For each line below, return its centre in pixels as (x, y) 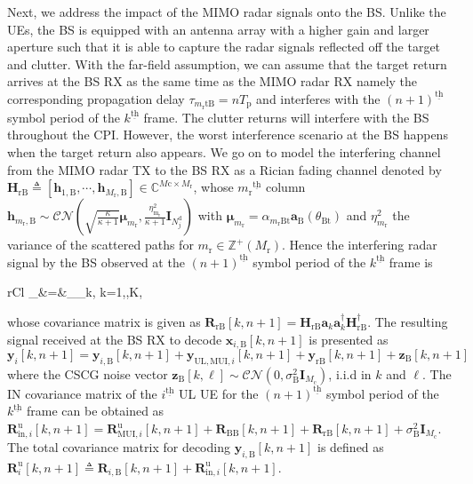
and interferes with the (318, 98)
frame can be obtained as (96, 411)
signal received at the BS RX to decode (115, 339)
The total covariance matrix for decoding (119, 446)
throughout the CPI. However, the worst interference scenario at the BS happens (228, 135)
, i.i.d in (350, 373)
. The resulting (408, 321)
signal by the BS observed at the (96, 262)
